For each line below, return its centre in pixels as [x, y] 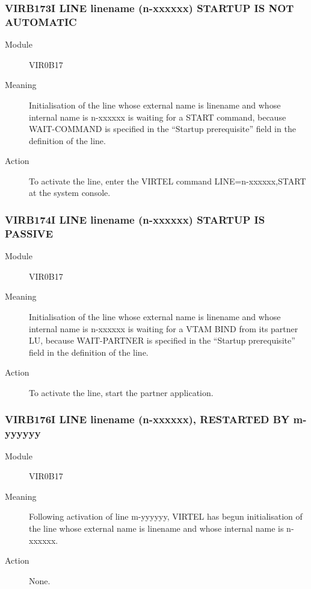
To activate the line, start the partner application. [121, 392]
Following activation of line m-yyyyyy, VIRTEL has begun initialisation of [166, 516]
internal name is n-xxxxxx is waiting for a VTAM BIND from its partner [164, 328]
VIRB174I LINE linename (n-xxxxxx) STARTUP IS [135, 219]
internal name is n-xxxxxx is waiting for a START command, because [158, 117]
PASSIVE [29, 233]
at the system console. [70, 193]
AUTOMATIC [41, 21]
